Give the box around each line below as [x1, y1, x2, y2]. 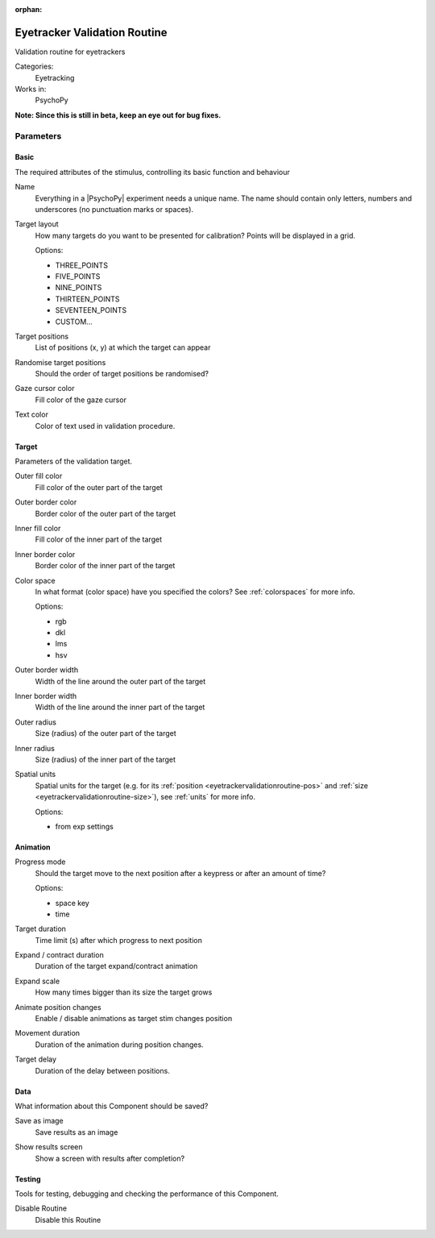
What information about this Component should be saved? [14, 1101, 209, 1111]
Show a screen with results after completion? [35, 1153, 185, 1163]
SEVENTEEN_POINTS [55, 305, 127, 315]
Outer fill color [14, 472, 63, 481]
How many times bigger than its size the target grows [35, 987, 213, 997]
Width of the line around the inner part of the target [35, 702, 205, 712]
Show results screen [14, 1142, 84, 1152]
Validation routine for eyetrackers [14, 47, 126, 56]
